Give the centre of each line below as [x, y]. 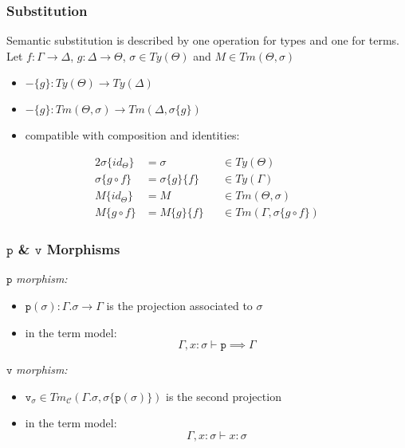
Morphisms [83, 249]
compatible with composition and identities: [132, 135]
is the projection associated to [179, 305]
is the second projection [224, 396]
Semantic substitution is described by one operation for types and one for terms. [203, 40]
